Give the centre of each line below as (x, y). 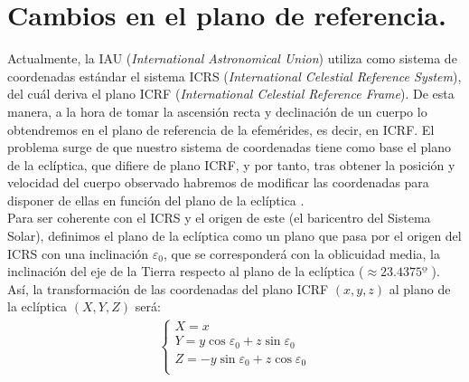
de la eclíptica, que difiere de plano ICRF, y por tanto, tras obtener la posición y (231, 164)
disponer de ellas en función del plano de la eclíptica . (156, 200)
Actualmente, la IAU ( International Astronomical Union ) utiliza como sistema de (232, 58)
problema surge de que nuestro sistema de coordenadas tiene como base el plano (229, 147)
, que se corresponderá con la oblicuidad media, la (302, 253)
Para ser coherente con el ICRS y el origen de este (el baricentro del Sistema (219, 218)
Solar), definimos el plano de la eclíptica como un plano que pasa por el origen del (234, 236)
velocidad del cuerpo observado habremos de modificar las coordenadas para (218, 182)
